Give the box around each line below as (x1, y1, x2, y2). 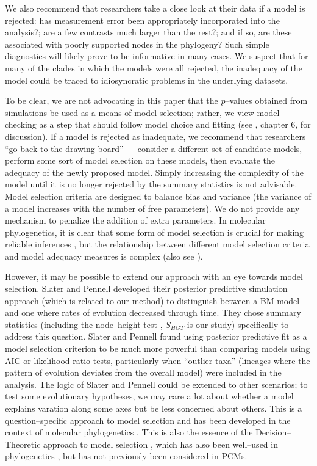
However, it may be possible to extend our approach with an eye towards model (5, 270, 303, 283)
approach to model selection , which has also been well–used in (43, 437, 278, 450)
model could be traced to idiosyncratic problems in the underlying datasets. (5, 73, 288, 86)
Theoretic (5, 437, 41, 450)
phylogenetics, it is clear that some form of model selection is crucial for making (5, 225, 304, 238)
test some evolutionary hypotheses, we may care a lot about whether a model (5, 390, 294, 402)
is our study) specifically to (187, 318, 289, 330)
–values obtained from (225, 94, 308, 107)
